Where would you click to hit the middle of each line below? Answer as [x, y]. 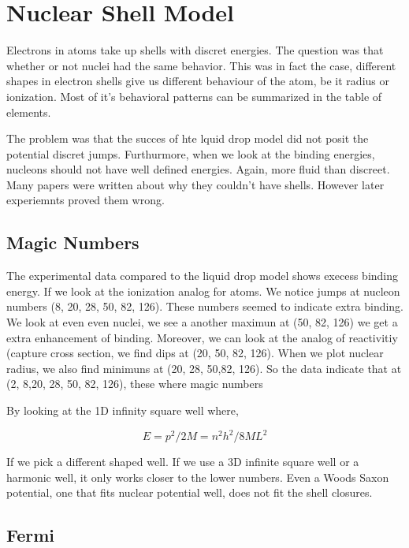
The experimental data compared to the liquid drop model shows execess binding [203, 276]
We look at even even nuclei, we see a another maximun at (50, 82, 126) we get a [202, 322]
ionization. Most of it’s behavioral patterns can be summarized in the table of [194, 96]
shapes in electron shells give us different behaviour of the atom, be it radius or [198, 81]
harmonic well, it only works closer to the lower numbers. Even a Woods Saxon [198, 477]
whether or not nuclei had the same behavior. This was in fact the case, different [201, 65]
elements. [29, 112]
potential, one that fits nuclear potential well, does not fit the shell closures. [190, 492]
